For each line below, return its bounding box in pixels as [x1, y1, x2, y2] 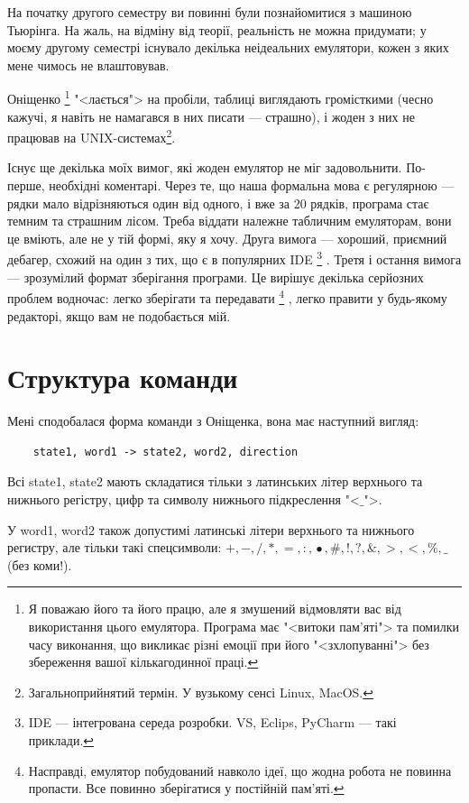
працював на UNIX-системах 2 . [7, 125, 176, 146]
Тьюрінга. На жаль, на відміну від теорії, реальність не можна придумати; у [7, 20, 427, 39]
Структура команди [7, 359, 238, 396]
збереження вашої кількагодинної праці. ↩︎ [28, 652, 259, 671]
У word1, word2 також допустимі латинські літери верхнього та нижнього [7, 520, 415, 539]
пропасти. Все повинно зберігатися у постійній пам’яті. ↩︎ [28, 779, 345, 798]
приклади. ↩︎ [28, 730, 95, 749]
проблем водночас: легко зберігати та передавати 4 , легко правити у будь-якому [7, 286, 447, 307]
